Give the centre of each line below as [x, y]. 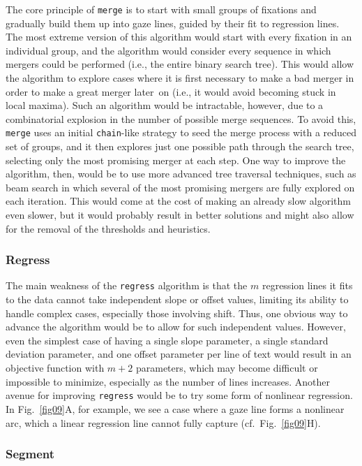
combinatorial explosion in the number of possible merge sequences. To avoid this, [181, 118]
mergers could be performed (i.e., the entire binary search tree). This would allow [180, 64]
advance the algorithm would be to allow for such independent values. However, [176, 327]
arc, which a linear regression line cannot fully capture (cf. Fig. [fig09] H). [163, 422]
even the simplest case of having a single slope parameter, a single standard [167, 340]
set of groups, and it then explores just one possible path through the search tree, [180, 146]
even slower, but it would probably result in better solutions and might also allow [180, 215]
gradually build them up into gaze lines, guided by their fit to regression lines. [173, 23]
